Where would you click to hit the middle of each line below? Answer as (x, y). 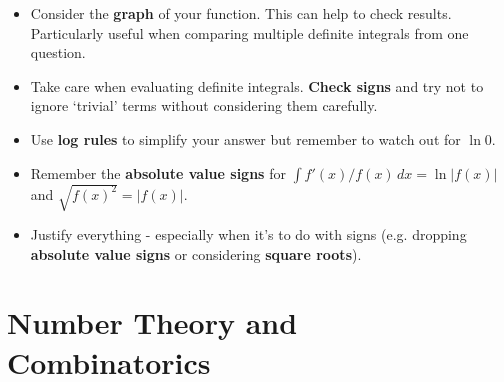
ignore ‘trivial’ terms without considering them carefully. (204, 105)
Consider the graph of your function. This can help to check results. (241, 13)
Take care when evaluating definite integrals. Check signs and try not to (257, 85)
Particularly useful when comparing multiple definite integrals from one (249, 32)
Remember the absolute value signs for (158, 172)
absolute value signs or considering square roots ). (196, 253)
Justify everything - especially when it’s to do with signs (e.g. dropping (248, 234)
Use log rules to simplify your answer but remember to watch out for (245, 138)
